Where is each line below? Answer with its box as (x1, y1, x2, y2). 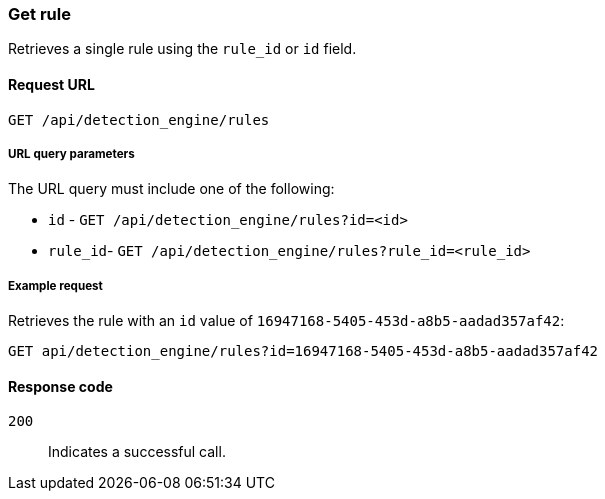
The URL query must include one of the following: (8, 180, 335, 198)
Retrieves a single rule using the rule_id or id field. (8, 40, 357, 58)
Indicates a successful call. (48, 443, 226, 461)
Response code (8, 377, 113, 395)
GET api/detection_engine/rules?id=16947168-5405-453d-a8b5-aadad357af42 (8, 343, 599, 360)
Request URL (8, 75, 95, 93)
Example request (8, 278, 103, 293)
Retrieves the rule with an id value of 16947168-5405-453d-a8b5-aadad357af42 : (8, 312, 565, 330)
